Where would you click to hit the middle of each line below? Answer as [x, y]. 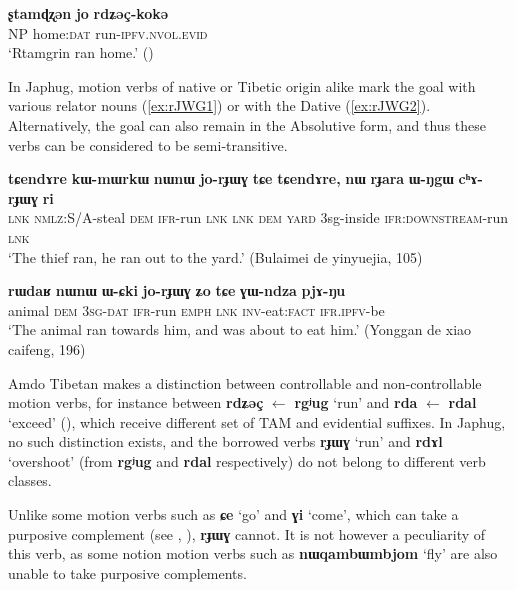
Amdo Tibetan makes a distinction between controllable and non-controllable [245, 382]
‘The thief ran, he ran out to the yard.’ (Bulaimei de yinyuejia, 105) [215, 256]
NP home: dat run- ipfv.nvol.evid [108, 32]
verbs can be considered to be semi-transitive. [148, 144]
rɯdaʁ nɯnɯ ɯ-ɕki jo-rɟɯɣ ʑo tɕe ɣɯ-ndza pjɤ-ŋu [177, 290]
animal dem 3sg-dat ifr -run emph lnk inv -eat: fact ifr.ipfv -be [196, 309]
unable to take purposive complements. [127, 572]
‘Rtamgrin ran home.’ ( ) [81, 52]
